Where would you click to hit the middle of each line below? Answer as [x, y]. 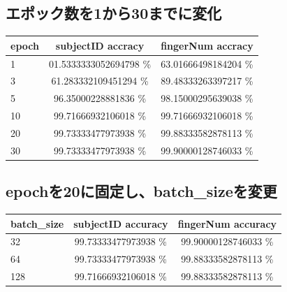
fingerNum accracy [207, 45]
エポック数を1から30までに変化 [114, 13]
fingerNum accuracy [227, 223]
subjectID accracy [100, 45]
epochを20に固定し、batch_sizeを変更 [141, 191]
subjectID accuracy [121, 223]
